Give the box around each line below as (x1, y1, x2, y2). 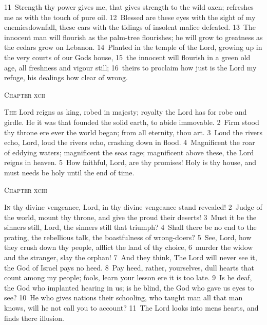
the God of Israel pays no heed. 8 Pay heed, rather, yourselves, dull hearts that (4, 262, 254, 273)
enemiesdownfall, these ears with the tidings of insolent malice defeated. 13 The (4, 22, 256, 32)
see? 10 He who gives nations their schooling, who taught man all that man (4, 292, 243, 303)
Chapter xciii (4, 184, 47, 195)
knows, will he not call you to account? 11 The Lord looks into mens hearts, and (4, 302, 259, 313)
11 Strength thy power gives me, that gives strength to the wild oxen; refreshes (4, 2, 254, 12)
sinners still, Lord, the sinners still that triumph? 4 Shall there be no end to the (4, 222, 257, 232)
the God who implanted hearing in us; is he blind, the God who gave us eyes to (4, 282, 254, 293)
